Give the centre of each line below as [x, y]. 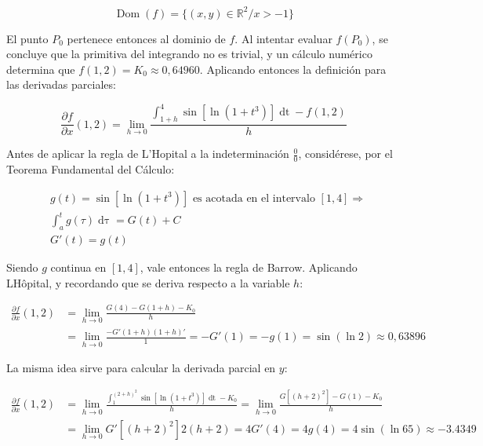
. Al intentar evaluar [283, 38]
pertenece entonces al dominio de [146, 38]
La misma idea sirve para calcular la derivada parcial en [141, 368]
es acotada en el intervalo [254, 198]
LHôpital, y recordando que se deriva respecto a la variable [148, 282]
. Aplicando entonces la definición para [293, 69]
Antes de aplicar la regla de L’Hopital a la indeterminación [148, 154]
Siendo [22, 267]
